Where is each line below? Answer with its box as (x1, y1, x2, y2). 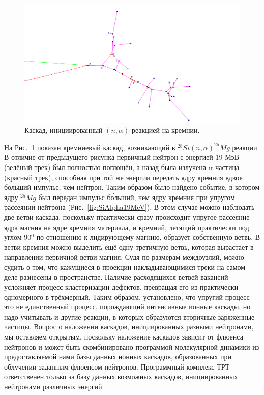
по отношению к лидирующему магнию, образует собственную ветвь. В (36, 232, 260, 242)
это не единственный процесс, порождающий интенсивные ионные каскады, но (4, 301, 251, 312)
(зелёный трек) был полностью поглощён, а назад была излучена (4, 161, 207, 172)
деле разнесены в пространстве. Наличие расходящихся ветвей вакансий (4, 271, 228, 282)
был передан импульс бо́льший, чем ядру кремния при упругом (38, 191, 235, 202)
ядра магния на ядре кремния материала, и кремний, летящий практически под (4, 221, 249, 232)
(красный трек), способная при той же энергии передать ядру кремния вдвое (4, 172, 243, 182)
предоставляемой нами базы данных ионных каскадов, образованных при (4, 351, 231, 362)
